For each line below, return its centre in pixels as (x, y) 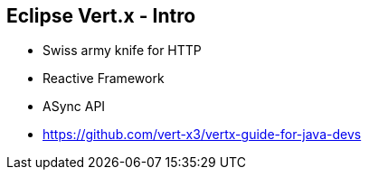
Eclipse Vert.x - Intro (101, 16)
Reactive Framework (104, 79)
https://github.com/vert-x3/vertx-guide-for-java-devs (202, 135)
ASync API (74, 107)
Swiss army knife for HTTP (122, 51)
